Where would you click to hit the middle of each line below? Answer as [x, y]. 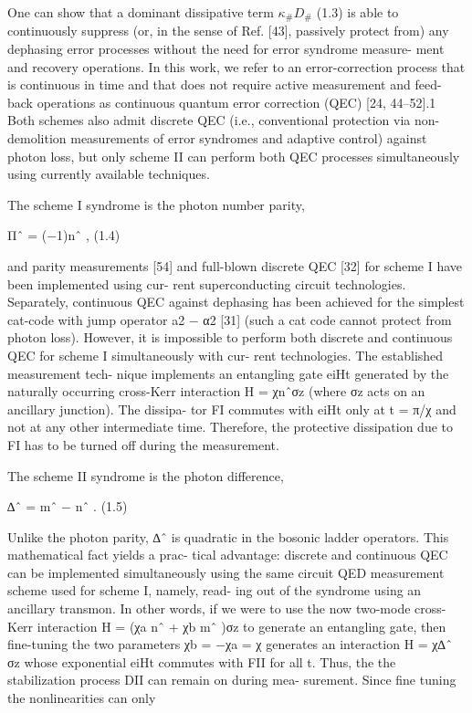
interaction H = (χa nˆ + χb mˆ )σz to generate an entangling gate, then [241, 626]
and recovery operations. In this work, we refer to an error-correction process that [236, 66]
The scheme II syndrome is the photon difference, [146, 475]
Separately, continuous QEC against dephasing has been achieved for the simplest [236, 302]
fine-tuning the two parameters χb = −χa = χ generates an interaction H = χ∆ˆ [230, 644]
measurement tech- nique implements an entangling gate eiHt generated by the [228, 373]
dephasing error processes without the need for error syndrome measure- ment [226, 49]
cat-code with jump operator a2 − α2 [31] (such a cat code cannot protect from [230, 319]
